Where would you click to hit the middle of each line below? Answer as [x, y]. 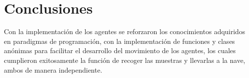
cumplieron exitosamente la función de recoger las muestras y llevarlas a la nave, [125, 60]
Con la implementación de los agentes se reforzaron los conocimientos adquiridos [124, 31]
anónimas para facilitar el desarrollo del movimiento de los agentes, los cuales [120, 50]
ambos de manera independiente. [53, 69]
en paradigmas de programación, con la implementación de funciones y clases [120, 41]
